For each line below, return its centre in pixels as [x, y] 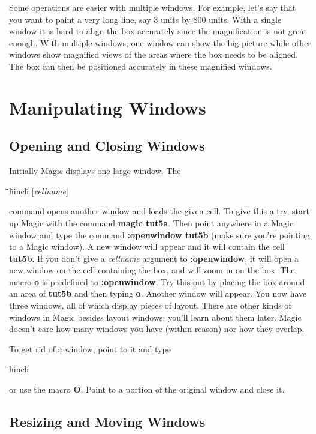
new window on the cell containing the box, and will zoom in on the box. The [152, 270]
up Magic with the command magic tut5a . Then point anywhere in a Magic [151, 222]
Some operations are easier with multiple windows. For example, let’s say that [153, 7]
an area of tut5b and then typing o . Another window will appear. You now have [158, 293]
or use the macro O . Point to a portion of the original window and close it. [147, 389]
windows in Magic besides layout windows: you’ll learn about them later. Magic [155, 317]
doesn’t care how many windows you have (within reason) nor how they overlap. [157, 329]
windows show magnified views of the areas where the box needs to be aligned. [154, 54]
